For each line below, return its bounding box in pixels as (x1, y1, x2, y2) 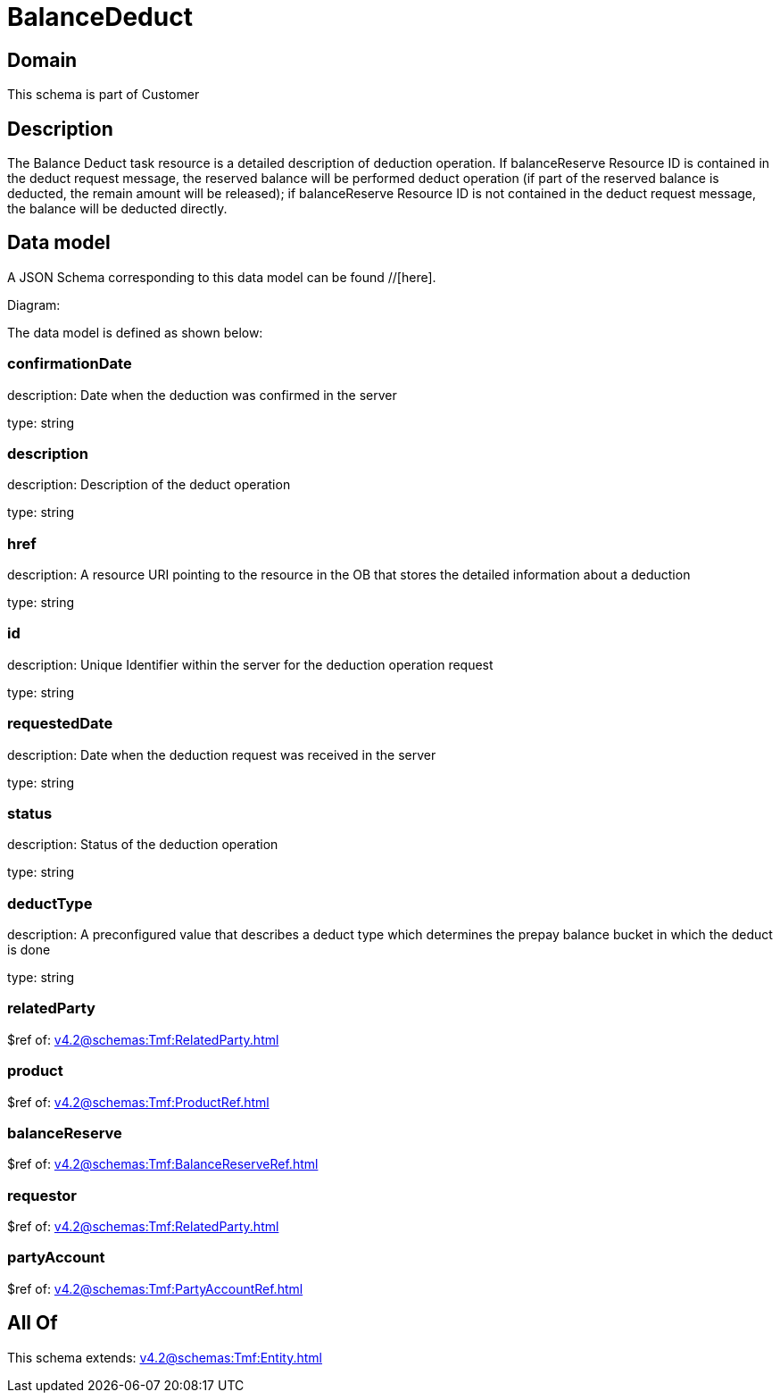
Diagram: (7, 296, 61, 312)
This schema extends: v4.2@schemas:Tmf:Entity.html (7, 1349, 322, 1365)
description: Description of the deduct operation (7, 477, 291, 493)
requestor (7, 1186, 77, 1204)
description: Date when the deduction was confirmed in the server (7, 387, 397, 403)
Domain (7, 48, 78, 71)
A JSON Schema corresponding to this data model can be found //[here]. (7, 269, 436, 285)
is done (7, 942, 51, 958)
